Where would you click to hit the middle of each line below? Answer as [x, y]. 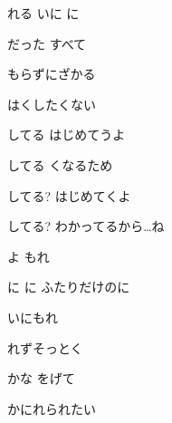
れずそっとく [45, 347]
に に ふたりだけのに [69, 287]
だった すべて [47, 43]
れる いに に [43, 13]
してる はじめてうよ [67, 135]
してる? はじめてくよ [69, 195]
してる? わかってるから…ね [86, 226]
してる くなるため [60, 164]
